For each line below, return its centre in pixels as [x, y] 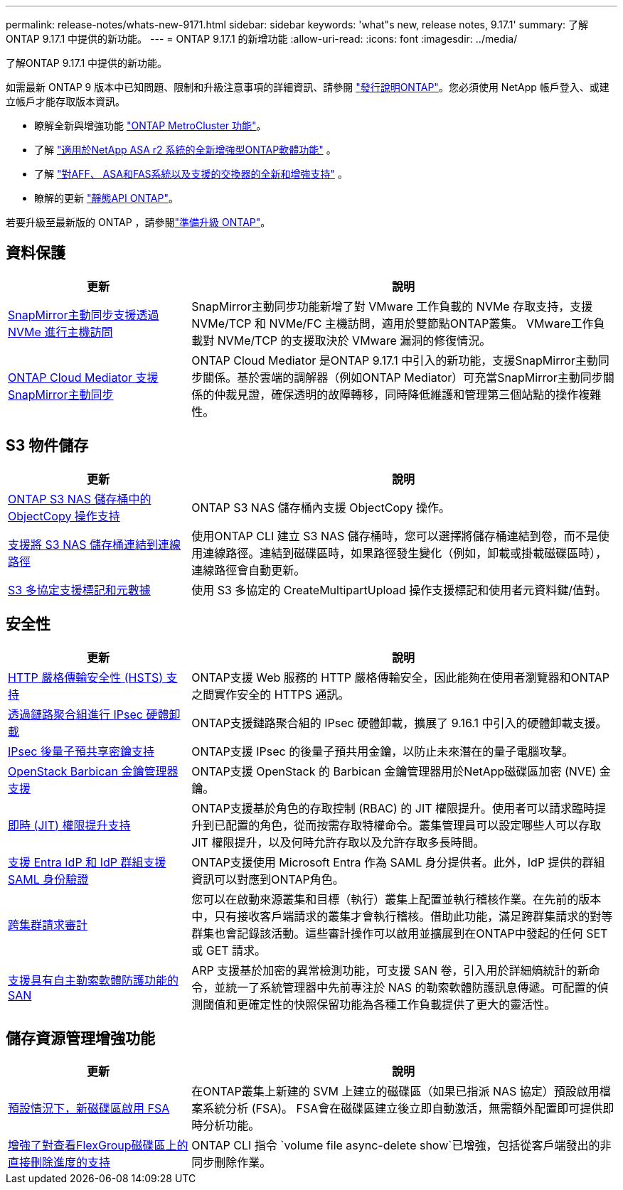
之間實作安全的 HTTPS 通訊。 [271, 694]
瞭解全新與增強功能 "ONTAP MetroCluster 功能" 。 [150, 125]
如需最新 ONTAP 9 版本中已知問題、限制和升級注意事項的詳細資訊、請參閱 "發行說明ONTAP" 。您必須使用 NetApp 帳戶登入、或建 [308, 87]
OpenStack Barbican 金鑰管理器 [93, 771]
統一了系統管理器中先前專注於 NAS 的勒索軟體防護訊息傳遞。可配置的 [411, 987]
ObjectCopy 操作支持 [64, 516]
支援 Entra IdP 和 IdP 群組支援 [87, 862]
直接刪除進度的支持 [59, 1163]
